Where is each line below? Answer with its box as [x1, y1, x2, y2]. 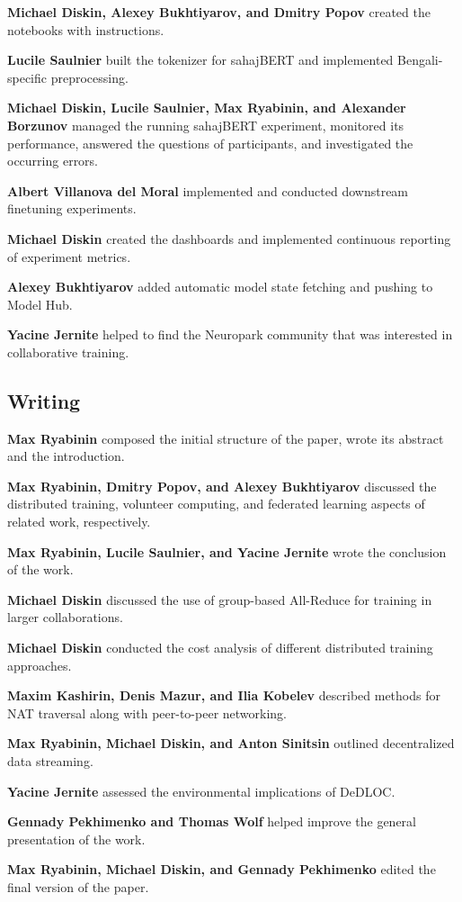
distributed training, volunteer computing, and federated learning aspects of [7, 494, 425, 513]
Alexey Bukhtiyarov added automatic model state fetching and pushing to [7, 277, 433, 296]
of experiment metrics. [7, 247, 131, 266]
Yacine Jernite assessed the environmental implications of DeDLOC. [7, 781, 395, 800]
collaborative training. [7, 342, 129, 361]
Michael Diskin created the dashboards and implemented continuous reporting [7, 229, 451, 248]
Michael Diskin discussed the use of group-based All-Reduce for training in [7, 590, 432, 609]
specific [7, 68, 48, 86]
